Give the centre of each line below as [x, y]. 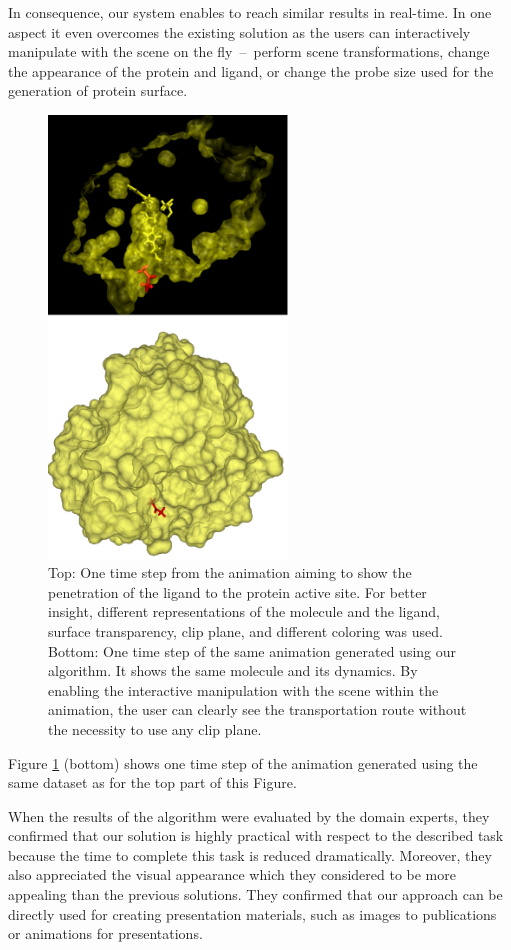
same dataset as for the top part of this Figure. [152, 782]
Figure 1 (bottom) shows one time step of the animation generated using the [243, 762]
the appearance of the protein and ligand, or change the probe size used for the [251, 70]
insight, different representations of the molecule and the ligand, [244, 611]
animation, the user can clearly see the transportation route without [257, 709]
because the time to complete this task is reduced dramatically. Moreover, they [250, 854]
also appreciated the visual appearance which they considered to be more [232, 874]
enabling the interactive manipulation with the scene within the [243, 689]
